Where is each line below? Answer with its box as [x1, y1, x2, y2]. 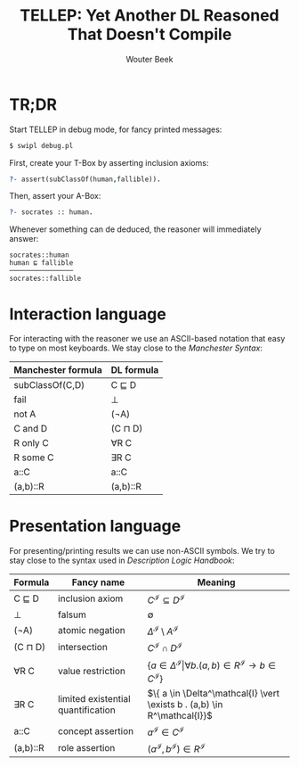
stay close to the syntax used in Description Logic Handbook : [9, 555, 235, 566]
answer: [9, 234, 39, 244]
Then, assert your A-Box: [9, 191, 101, 202]
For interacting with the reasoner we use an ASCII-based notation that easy [9, 334, 286, 344]
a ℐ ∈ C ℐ [147, 724, 185, 738]
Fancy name [71, 576, 125, 589]
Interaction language [9, 304, 166, 324]
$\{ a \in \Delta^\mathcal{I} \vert [147, 687, 280, 699]
